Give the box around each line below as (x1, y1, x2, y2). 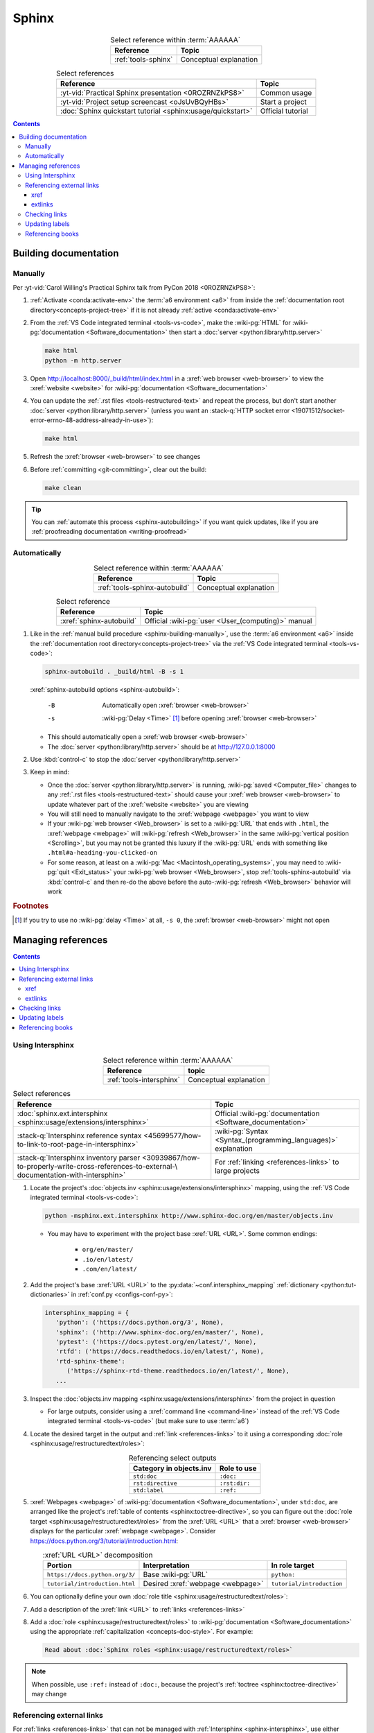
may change (31, 1690, 67, 1698)
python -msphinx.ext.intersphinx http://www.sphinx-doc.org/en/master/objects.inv (44, 1212, 334, 1219)
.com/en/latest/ (82, 1265, 138, 1273)
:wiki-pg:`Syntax (215, 1126, 269, 1136)
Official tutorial (260, 106, 308, 116)
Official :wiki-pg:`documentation (215, 1108, 320, 1118)
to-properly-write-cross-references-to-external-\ (17, 1161, 178, 1171)
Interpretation (143, 1560, 190, 1570)
